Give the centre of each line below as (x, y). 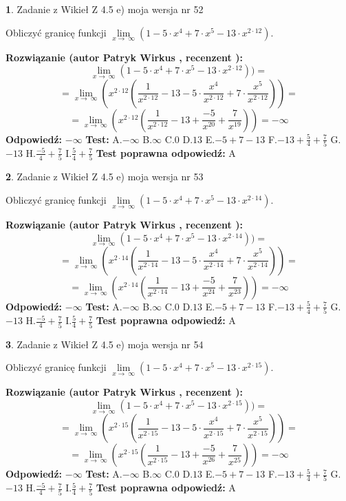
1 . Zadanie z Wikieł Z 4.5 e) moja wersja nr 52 (105, 9)
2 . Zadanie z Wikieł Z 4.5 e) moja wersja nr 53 (105, 177)
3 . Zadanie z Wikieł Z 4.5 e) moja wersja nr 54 (105, 344)
